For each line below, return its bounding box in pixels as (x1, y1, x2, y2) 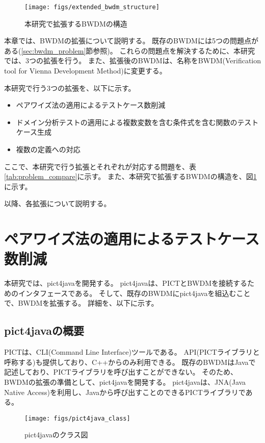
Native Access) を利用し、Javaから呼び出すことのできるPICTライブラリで (4, 386, 246, 397)
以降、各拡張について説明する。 (4, 198, 111, 209)
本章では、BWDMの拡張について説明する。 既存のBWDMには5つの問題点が (4, 35, 258, 46)
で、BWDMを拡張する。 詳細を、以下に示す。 (4, 298, 158, 308)
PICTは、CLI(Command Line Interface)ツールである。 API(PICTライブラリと (4, 347, 260, 357)
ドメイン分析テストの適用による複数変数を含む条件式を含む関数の (16, 116, 237, 127)
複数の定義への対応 (16, 144, 81, 154)
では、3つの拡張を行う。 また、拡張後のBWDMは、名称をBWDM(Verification (4, 55, 261, 66)
